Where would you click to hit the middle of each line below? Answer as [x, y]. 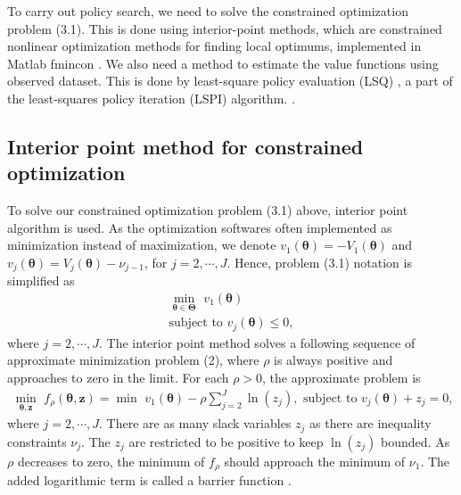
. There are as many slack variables [195, 423]
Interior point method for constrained [185, 146]
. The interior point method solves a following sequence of [257, 342]
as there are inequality [370, 423]
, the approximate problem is [342, 377]
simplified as [41, 280]
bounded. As [416, 441]
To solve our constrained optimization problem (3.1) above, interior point [208, 210]
